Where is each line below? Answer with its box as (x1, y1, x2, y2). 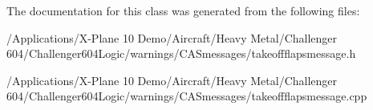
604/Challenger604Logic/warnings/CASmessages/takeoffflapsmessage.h (6, 45, 356, 62)
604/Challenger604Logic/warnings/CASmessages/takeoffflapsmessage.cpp (6, 88, 367, 104)
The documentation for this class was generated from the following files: (6, 2, 360, 18)
